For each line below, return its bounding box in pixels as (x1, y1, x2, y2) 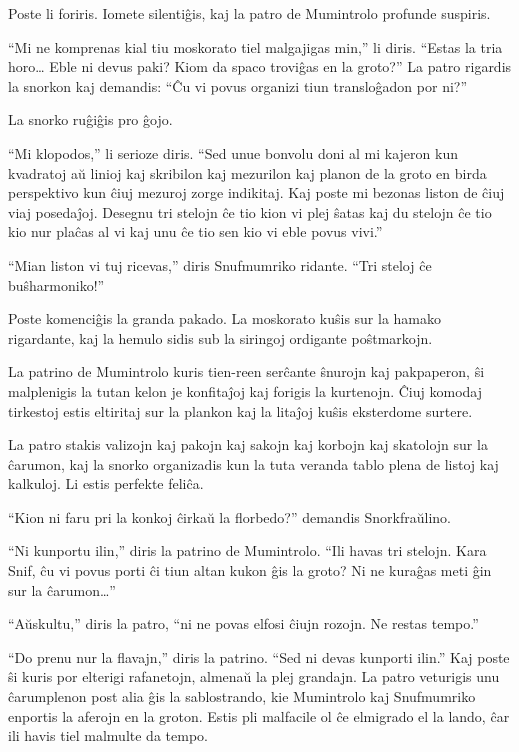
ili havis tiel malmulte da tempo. (8, 725, 208, 746)
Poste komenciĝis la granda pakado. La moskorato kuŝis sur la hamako (8, 308, 442, 329)
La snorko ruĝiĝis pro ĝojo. (8, 109, 173, 130)
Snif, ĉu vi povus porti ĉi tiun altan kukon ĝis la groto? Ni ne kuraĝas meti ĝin (8, 560, 492, 581)
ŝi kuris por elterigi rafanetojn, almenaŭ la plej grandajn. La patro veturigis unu (8, 666, 500, 687)
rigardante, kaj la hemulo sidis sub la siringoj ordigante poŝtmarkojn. (8, 327, 433, 348)
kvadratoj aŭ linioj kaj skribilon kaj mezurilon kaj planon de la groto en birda (8, 162, 487, 183)
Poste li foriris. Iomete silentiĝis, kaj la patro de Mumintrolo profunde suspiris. (8, 3, 491, 23)
